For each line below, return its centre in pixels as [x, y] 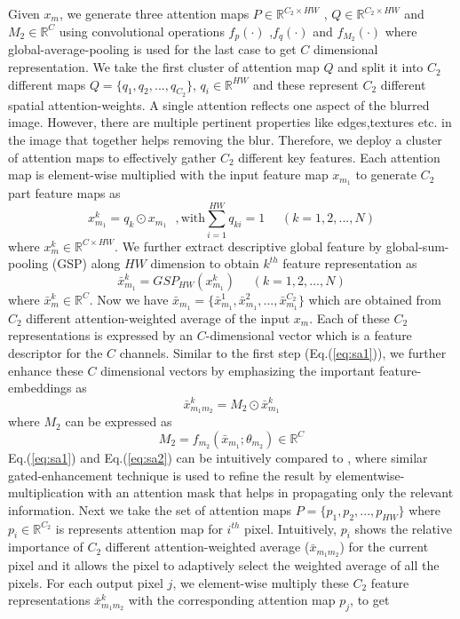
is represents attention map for [139, 528]
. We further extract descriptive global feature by [248, 246]
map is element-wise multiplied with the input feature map [168, 175]
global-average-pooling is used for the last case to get [152, 49]
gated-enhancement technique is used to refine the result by [170, 475]
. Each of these [349, 317]
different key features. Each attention [339, 157]
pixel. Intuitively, [290, 528]
